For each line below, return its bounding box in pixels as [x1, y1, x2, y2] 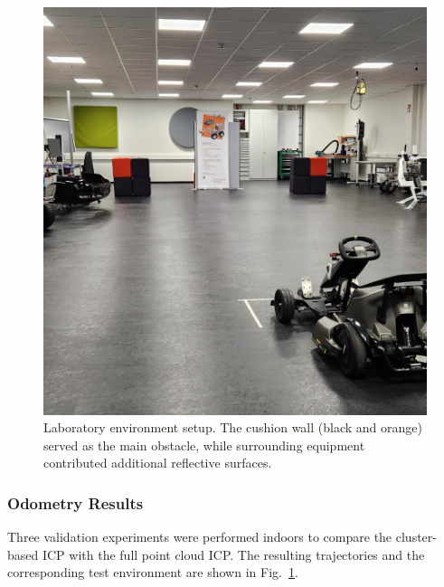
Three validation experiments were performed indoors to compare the [7, 527, 392, 546]
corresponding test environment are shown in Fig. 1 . [7, 563, 298, 582]
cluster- [395, 527, 437, 546]
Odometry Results [7, 491, 144, 514]
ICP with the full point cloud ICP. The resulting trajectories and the [42, 544, 425, 563]
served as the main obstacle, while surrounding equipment [43, 435, 365, 454]
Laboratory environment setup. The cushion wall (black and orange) [43, 418, 422, 437]
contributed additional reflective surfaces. [43, 453, 272, 472]
